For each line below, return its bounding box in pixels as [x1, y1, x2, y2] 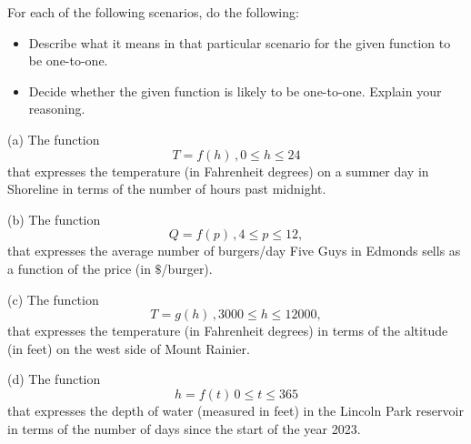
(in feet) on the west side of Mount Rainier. [7, 338, 250, 358]
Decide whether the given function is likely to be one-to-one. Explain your [28, 81, 442, 100]
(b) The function [7, 209, 101, 228]
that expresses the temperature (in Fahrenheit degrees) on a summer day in [7, 161, 429, 180]
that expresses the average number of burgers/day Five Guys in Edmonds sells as [7, 241, 461, 260]
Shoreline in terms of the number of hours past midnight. [7, 179, 326, 198]
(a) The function [7, 129, 100, 148]
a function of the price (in [7, 258, 151, 277]
